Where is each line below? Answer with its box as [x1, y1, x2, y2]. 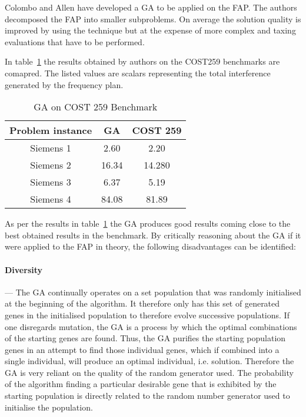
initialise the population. [5, 401, 93, 413]
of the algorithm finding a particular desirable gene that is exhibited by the [5, 378, 277, 390]
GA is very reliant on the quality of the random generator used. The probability [5, 366, 294, 378]
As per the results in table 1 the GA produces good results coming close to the [5, 217, 291, 230]
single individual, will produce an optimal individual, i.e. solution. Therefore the [5, 355, 294, 367]
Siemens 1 [30, 141, 71, 155]
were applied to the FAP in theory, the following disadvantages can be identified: [5, 240, 296, 253]
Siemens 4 [30, 192, 71, 206]
